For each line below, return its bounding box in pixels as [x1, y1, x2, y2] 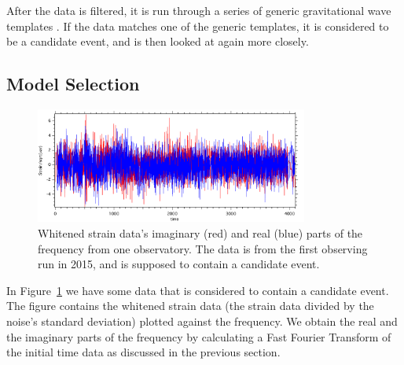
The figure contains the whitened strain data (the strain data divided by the [6, 297, 374, 314]
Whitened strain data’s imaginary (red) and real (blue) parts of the [38, 225, 363, 241]
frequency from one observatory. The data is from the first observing [38, 240, 368, 256]
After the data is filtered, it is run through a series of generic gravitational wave [6, 2, 391, 18]
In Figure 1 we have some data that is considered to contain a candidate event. [6, 282, 389, 298]
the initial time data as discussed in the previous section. [6, 344, 281, 360]
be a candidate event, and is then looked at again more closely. [6, 33, 309, 50]
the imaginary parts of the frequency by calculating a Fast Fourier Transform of [6, 328, 391, 345]
